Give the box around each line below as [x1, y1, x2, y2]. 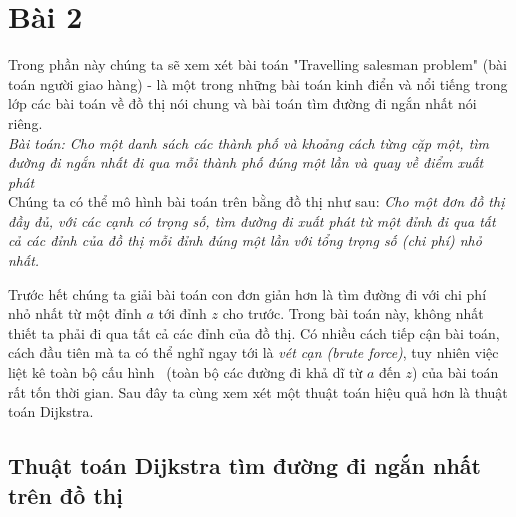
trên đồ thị [8, 479, 123, 510]
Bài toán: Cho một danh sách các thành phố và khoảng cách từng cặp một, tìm [8, 132, 490, 153]
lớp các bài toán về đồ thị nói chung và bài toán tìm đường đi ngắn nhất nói [8, 93, 477, 114]
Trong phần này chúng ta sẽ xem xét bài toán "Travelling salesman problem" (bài [8, 54, 507, 75]
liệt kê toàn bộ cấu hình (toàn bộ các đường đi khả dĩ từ [8, 362, 363, 383]
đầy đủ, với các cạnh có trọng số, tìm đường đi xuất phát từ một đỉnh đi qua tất [8, 210, 496, 231]
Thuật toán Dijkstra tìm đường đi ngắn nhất [8, 450, 481, 481]
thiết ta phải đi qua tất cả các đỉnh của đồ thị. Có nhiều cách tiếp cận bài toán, [8, 322, 500, 343]
